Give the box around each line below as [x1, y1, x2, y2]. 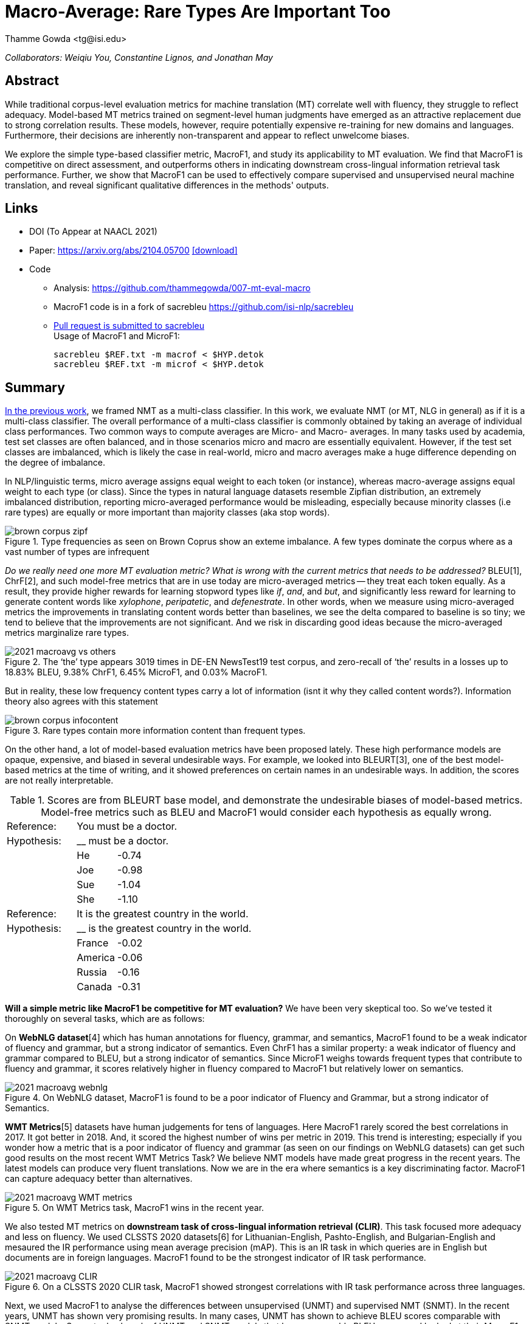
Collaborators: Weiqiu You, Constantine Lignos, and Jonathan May [5, 52, 273, 63]
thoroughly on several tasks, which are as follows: [5, 1013, 205, 1024]
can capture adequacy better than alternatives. [5, 1173, 193, 1184]
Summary [5, 379, 65, 395]
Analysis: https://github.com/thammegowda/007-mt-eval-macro [54, 283, 311, 294]
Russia [77, 966, 107, 979]
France [77, 937, 109, 950]
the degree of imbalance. [5, 457, 106, 468]
